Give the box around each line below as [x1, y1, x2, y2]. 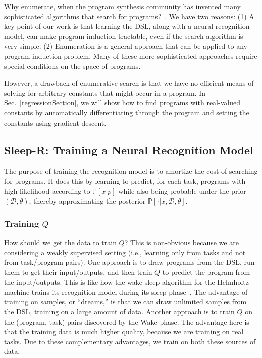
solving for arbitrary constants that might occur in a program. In [4, 87, 206, 98]
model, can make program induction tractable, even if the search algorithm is [4, 30, 243, 41]
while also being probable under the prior [118, 185, 246, 196]
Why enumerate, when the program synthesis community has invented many [4, 1, 241, 11]
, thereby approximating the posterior [29, 195, 146, 206]
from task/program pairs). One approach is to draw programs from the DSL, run [4, 257, 255, 267]
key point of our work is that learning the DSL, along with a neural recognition [4, 21, 250, 31]
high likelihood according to [4, 185, 90, 196]
